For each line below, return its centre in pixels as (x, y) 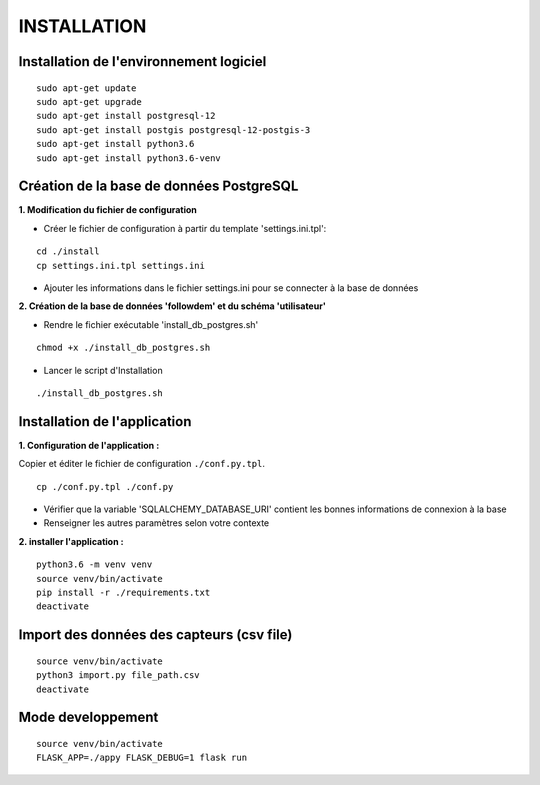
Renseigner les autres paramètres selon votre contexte (156, 523)
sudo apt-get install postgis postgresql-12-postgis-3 (173, 129)
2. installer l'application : (71, 541)
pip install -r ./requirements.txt (123, 592)
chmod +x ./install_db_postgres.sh (123, 348)
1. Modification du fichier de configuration (107, 210)
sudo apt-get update (86, 88)
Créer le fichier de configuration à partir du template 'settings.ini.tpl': (185, 228)
